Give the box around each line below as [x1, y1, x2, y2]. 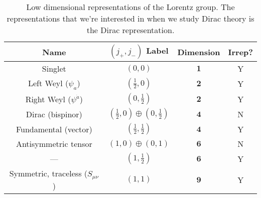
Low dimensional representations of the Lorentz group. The [26, 1, 235, 13]
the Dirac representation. [86, 24, 175, 36]
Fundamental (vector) [16, 123, 92, 135]
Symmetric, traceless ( [9, 167, 88, 179]
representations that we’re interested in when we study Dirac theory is [7, 13, 254, 24]
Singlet [42, 63, 66, 74]
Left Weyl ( [28, 77, 69, 89]
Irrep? [228, 46, 253, 58]
